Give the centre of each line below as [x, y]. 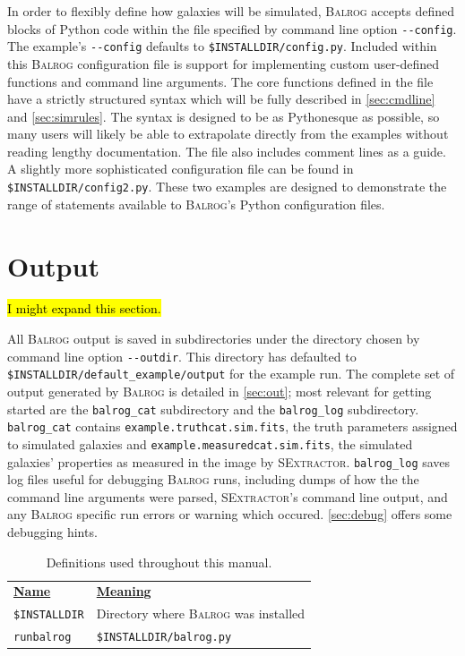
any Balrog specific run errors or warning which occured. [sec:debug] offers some [230, 514]
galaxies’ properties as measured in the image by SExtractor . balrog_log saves [229, 461]
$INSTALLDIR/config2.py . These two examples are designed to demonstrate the [227, 187]
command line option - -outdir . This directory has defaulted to [182, 356]
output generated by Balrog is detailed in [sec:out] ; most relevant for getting [220, 391]
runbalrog [43, 638]
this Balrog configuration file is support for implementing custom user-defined [224, 63]
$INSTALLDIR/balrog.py [164, 638]
